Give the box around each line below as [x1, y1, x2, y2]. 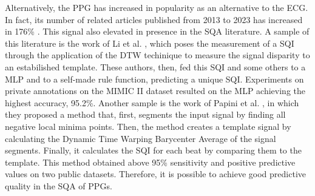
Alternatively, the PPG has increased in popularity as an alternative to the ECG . [5, 1, 308, 13]
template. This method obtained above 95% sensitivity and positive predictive [5, 155, 296, 168]
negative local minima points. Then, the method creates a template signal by [5, 120, 291, 132]
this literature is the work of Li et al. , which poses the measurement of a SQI [5, 36, 294, 49]
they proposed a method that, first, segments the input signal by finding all [5, 108, 286, 121]
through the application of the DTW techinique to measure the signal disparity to [5, 49, 310, 61]
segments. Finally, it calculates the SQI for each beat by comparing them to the [5, 144, 302, 157]
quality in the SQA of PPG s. [5, 179, 112, 192]
